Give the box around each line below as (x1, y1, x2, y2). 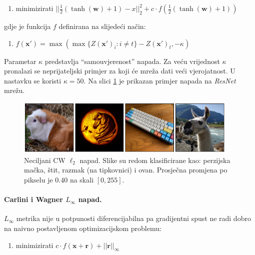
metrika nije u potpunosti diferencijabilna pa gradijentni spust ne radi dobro (16, 213, 251, 223)
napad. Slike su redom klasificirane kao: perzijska (79, 154, 230, 165)
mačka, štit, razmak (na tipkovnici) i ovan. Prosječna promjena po (24, 164, 227, 175)
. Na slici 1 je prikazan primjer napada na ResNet (83, 75, 236, 85)
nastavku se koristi (4, 75, 61, 85)
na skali (69, 174, 94, 184)
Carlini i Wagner (4, 194, 63, 204)
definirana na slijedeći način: (58, 21, 146, 31)
